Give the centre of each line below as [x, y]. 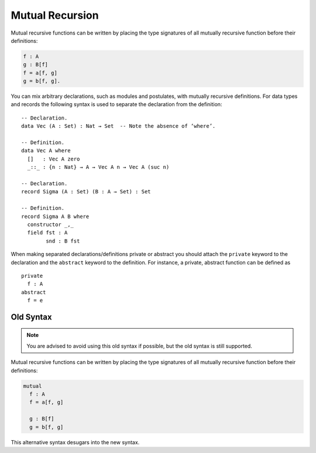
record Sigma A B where [55, 216]
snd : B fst [63, 241]
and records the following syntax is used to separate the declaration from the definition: [116, 104]
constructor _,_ [51, 224]
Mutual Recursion [55, 15]
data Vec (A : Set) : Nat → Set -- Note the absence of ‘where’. [118, 126]
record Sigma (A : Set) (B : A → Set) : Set [86, 192]
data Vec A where [46, 151]
